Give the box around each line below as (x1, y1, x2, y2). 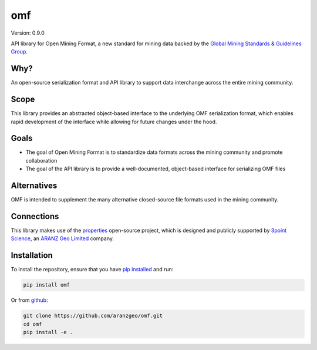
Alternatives (11, 181, 58, 191)
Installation (11, 250, 53, 261)
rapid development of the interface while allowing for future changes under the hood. (11, 118, 217, 125)
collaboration (25, 157, 58, 164)
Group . (11, 48, 28, 55)
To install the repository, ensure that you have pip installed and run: (11, 266, 174, 273)
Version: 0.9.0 (11, 29, 45, 36)
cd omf (23, 321, 42, 327)
